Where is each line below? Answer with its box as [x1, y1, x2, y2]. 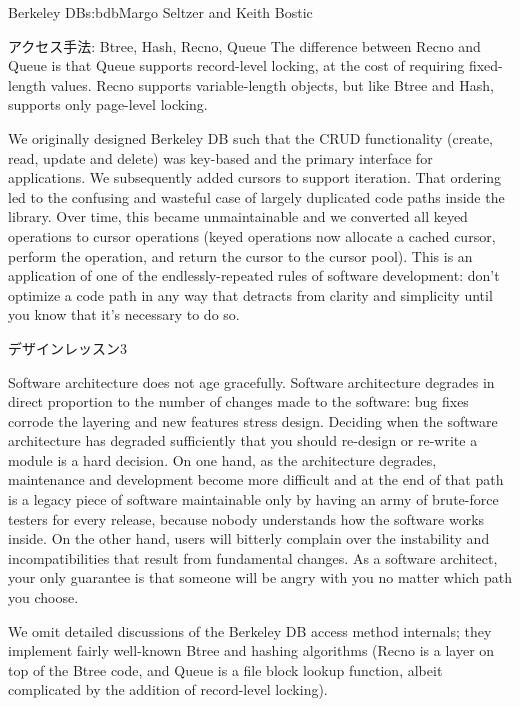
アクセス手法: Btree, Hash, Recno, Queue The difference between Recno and [8, 35, 481, 56]
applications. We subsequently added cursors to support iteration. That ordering [8, 167, 502, 188]
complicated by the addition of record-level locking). [8, 679, 328, 700]
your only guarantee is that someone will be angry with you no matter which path [8, 567, 512, 588]
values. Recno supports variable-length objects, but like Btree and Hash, [50, 74, 494, 95]
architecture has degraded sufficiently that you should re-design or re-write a [8, 430, 478, 451]
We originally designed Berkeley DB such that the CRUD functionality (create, [8, 127, 494, 148]
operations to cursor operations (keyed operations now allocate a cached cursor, [8, 225, 496, 246]
